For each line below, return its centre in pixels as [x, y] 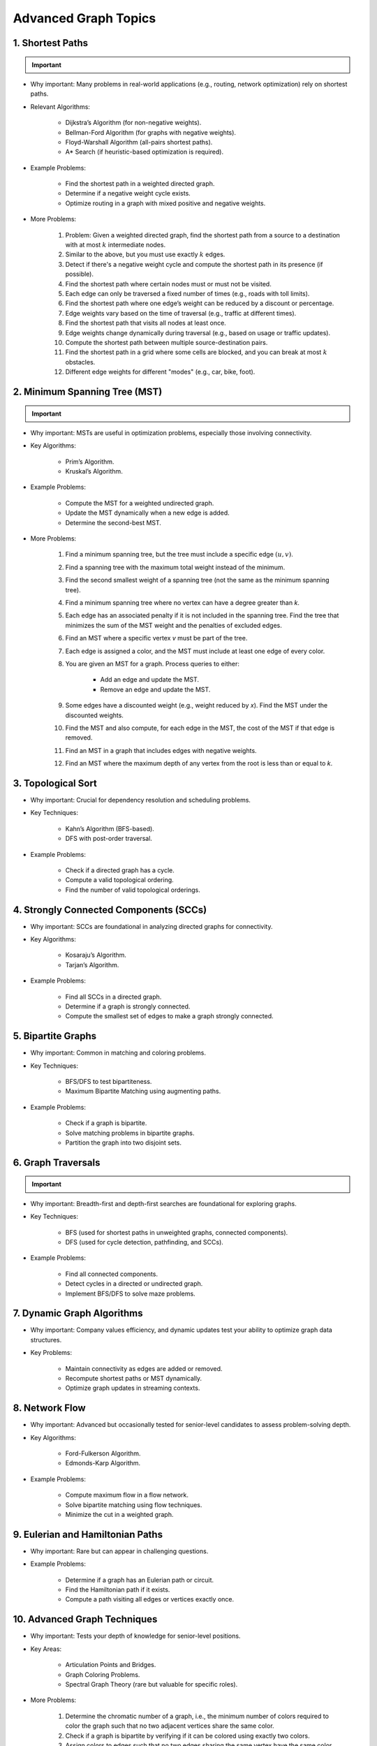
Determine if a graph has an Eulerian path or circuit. [140, 1580]
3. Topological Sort [55, 783]
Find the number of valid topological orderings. [133, 890]
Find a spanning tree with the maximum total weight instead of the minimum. [175, 567]
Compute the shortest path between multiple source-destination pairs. [167, 342]
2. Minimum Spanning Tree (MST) [88, 391]
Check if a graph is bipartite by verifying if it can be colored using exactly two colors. [187, 1736]
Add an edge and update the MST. [149, 680]
